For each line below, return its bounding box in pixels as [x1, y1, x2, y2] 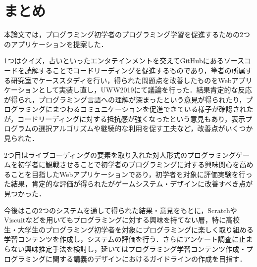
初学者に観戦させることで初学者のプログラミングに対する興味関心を [17, 159, 240, 170]
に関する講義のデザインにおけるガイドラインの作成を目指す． [45, 253, 247, 264]
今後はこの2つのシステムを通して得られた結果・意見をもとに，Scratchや [4, 205, 237, 215]
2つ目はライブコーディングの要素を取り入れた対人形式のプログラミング [4, 149, 236, 160]
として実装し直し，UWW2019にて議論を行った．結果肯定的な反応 [38, 85, 252, 95]
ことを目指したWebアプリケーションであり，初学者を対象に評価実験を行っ [10, 169, 253, 179]
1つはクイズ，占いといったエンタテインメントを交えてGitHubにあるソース [4, 55, 245, 66]
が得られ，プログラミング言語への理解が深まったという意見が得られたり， [4, 94, 246, 104]
